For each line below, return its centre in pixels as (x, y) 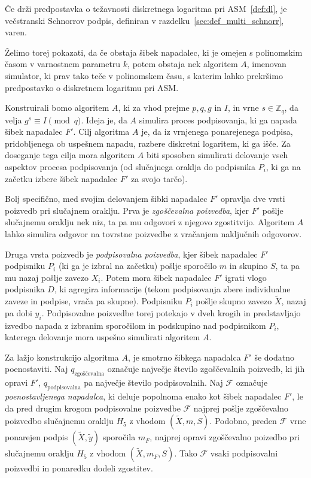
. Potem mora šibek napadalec (156, 277)
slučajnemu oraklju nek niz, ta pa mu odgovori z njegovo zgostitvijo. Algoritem (150, 222)
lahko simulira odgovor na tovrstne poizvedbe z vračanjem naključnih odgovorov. (153, 233)
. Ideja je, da (104, 119)
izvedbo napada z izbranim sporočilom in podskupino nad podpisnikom (135, 325)
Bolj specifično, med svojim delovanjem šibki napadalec (106, 199)
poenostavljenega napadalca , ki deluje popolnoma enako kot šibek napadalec (143, 396)
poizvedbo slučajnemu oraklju (59, 421)
